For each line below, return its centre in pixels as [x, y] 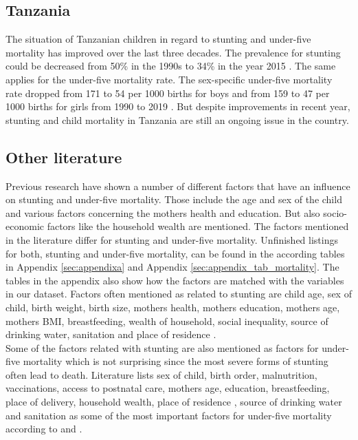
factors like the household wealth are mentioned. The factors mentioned [198, 226]
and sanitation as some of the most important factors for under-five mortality [169, 415]
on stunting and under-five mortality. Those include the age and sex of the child [174, 199]
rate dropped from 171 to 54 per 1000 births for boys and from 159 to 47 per [168, 93]
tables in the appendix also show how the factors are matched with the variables [175, 280]
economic [25, 226]
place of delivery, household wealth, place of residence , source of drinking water [174, 402]
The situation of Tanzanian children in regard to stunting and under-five [158, 39]
